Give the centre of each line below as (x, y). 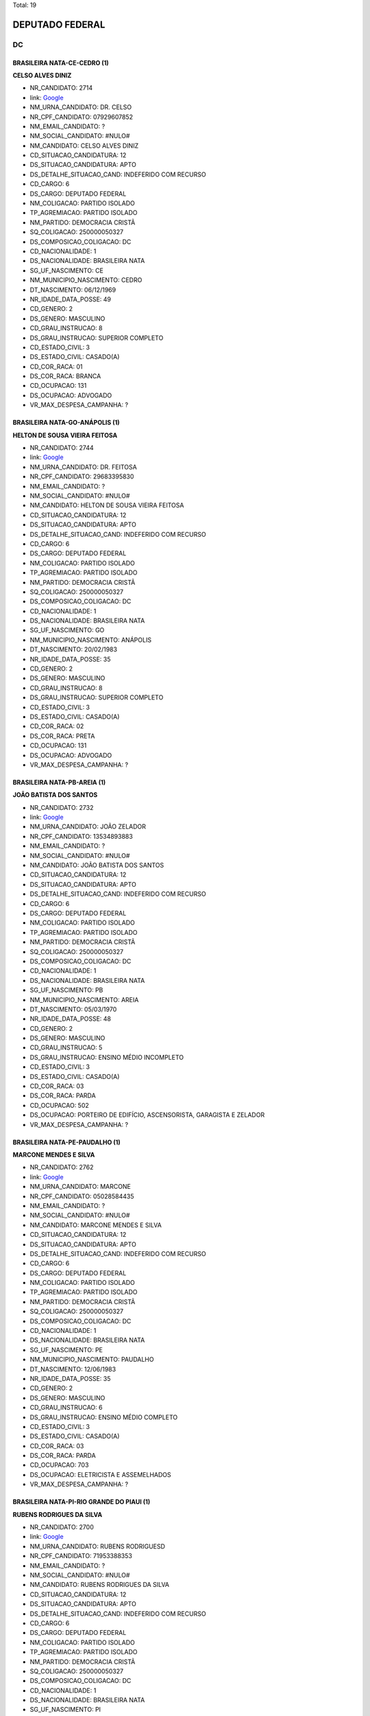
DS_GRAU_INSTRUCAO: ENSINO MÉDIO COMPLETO (104, 1417)
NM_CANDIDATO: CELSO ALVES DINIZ (84, 146)
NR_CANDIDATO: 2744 (62, 448)
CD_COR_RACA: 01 (56, 367)
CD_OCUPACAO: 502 (59, 1105)
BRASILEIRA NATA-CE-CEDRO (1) (61, 62)
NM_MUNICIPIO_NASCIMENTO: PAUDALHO (92, 1360)
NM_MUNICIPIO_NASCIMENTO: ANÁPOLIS (91, 640)
